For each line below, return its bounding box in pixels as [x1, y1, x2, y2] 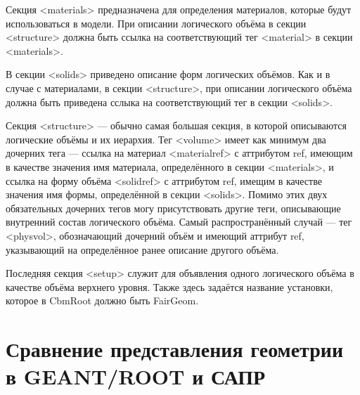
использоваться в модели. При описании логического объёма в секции [6, 15, 307, 30]
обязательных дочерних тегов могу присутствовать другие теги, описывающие [6, 200, 341, 215]
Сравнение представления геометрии [6, 335, 344, 363]
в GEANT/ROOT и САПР [6, 362, 266, 391]
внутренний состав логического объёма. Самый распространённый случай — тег [6, 214, 352, 229]
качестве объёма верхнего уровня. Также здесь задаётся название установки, [6, 279, 333, 294]
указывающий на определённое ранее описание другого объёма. [6, 242, 279, 257]
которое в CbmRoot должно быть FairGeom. [6, 293, 199, 308]
